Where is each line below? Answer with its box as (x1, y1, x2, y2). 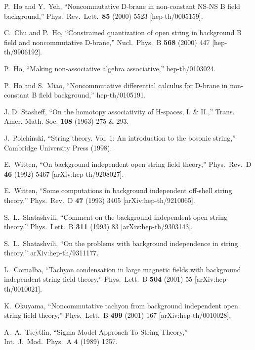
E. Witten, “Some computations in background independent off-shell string (4, 185, 232, 196)
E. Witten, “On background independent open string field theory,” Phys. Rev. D (4, 159, 252, 169)
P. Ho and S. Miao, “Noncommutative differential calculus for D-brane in (4, 80, 228, 90)
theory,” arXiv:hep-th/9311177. (4, 248, 99, 258)
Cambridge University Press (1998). (4, 142, 112, 152)
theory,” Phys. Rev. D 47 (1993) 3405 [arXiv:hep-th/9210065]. (4, 195, 195, 205)
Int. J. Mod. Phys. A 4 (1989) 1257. (4, 336, 118, 347)
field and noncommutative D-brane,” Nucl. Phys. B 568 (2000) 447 (4, 37, 210, 47)
